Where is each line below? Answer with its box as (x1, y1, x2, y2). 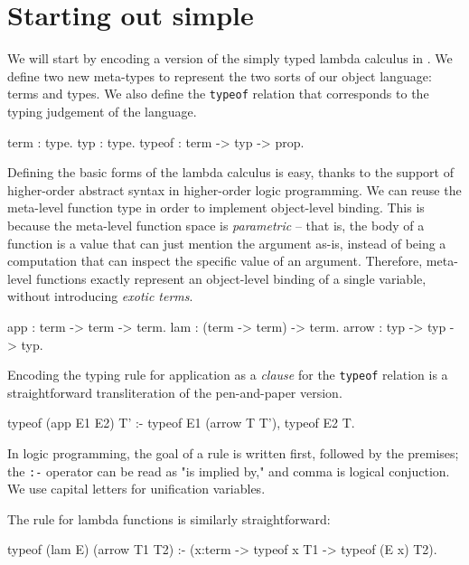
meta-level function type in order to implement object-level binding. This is (7, 198, 425, 217)
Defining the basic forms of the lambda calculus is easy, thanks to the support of (7, 163, 454, 182)
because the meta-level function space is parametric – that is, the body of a (7, 215, 425, 234)
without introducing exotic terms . (7, 287, 193, 306)
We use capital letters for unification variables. (7, 479, 266, 498)
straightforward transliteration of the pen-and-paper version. (7, 382, 342, 401)
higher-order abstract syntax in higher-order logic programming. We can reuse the (7, 180, 462, 199)
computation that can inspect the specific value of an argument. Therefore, (7, 251, 423, 270)
